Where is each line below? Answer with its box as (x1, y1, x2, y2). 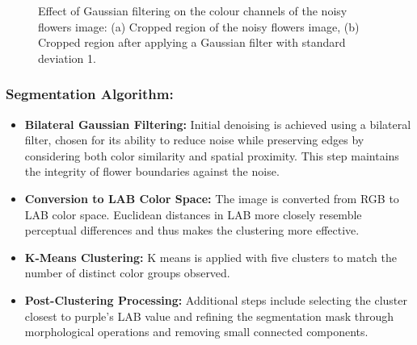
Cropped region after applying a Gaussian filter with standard (38, 34, 346, 51)
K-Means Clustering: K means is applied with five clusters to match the (24, 248, 397, 265)
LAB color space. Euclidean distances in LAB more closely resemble (24, 206, 362, 222)
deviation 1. (38, 49, 96, 66)
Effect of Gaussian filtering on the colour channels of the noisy (38, 2, 347, 19)
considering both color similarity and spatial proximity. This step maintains (24, 147, 399, 164)
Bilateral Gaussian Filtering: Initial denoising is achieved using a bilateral (24, 115, 411, 132)
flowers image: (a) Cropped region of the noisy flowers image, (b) (38, 18, 360, 35)
